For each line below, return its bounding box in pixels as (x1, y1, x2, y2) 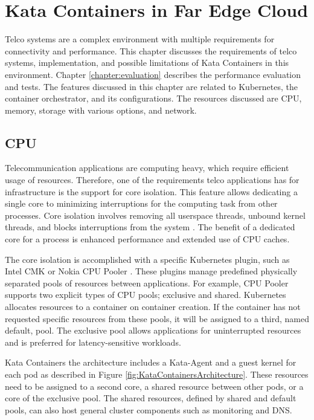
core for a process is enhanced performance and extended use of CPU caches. (5, 233, 290, 245)
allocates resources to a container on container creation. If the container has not (5, 300, 301, 313)
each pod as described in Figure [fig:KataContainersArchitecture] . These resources (5, 367, 309, 380)
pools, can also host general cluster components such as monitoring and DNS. (5, 403, 292, 416)
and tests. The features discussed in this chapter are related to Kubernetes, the (5, 80, 298, 92)
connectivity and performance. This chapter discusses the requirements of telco (5, 44, 297, 57)
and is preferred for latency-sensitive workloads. (5, 335, 181, 348)
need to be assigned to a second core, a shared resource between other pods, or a (5, 380, 304, 392)
